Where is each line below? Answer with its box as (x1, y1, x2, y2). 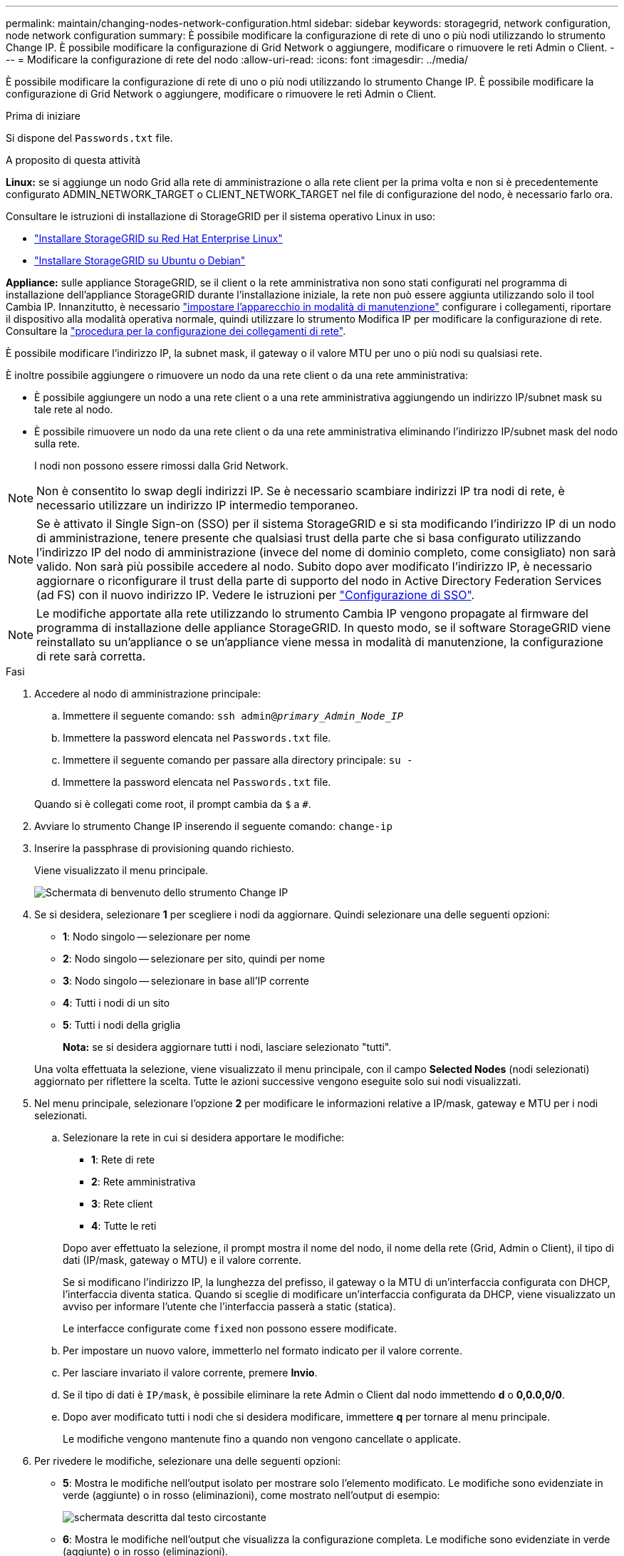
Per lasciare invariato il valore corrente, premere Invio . (63, 1366, 318, 1379)
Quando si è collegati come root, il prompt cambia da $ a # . (34, 798, 311, 810)
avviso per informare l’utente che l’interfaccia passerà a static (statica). (63, 1300, 396, 1312)
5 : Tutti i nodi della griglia (63, 1019, 181, 1031)
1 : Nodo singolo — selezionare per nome (63, 930, 251, 943)
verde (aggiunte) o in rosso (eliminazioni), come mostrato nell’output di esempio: (63, 1489, 440, 1501)
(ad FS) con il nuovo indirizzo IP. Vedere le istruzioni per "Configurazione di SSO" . (36, 588, 475, 602)
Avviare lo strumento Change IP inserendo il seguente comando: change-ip (34, 820, 392, 832)
